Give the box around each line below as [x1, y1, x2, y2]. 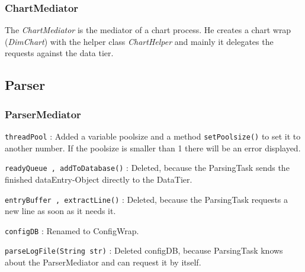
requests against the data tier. [5, 47, 114, 59]
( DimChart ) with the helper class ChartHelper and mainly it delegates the [5, 35, 274, 47]
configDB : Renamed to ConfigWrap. [5, 224, 139, 237]
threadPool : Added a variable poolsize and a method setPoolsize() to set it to [5, 130, 301, 142]
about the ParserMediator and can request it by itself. [5, 256, 201, 268]
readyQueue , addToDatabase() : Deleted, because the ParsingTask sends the [5, 161, 290, 174]
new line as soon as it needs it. [5, 205, 116, 217]
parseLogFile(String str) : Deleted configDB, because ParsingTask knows [5, 244, 283, 257]
